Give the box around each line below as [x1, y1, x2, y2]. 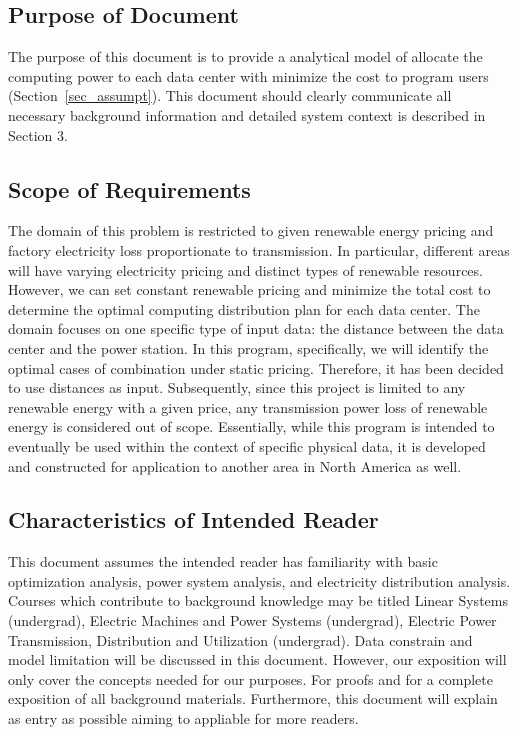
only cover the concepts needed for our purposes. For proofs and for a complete [8, 668, 493, 689]
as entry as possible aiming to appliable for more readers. [8, 708, 359, 729]
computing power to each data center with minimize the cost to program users [8, 65, 489, 86]
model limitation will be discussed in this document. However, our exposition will [8, 649, 507, 670]
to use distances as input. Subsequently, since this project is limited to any [8, 377, 466, 398]
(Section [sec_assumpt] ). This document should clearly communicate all [8, 85, 452, 106]
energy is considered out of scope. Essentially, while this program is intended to [8, 416, 495, 437]
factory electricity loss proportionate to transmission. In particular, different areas [8, 239, 510, 260]
